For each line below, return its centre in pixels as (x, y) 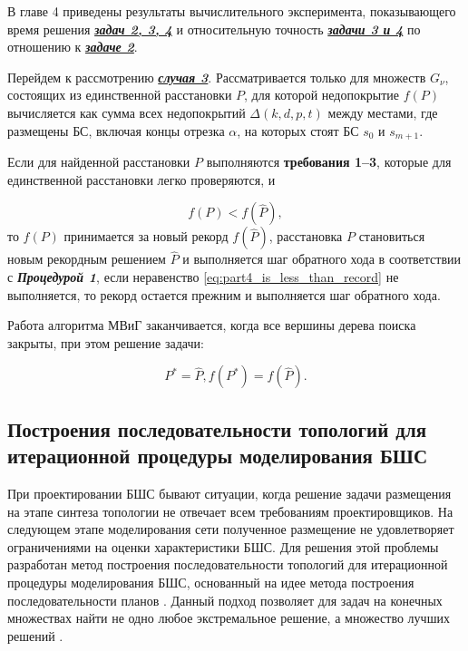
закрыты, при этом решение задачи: (106, 342)
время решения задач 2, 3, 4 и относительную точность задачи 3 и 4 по (214, 29)
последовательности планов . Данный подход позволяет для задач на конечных (225, 600)
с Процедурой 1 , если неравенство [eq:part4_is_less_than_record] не (203, 277)
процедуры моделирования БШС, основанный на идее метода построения (211, 582)
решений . (35, 635)
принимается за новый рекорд (146, 236)
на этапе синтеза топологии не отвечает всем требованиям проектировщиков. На (230, 511)
